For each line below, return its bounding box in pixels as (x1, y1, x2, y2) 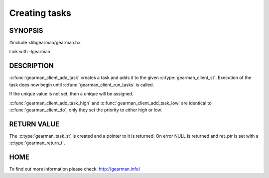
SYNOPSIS (9, 26, 43, 35)
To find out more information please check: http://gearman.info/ (9, 166, 140, 172)
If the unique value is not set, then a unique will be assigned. (9, 91, 134, 97)
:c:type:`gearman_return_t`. (9, 140, 65, 146)
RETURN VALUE (9, 120, 60, 128)
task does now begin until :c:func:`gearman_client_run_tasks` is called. (9, 82, 154, 88)
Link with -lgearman (9, 49, 51, 55)
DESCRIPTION (9, 62, 54, 70)
